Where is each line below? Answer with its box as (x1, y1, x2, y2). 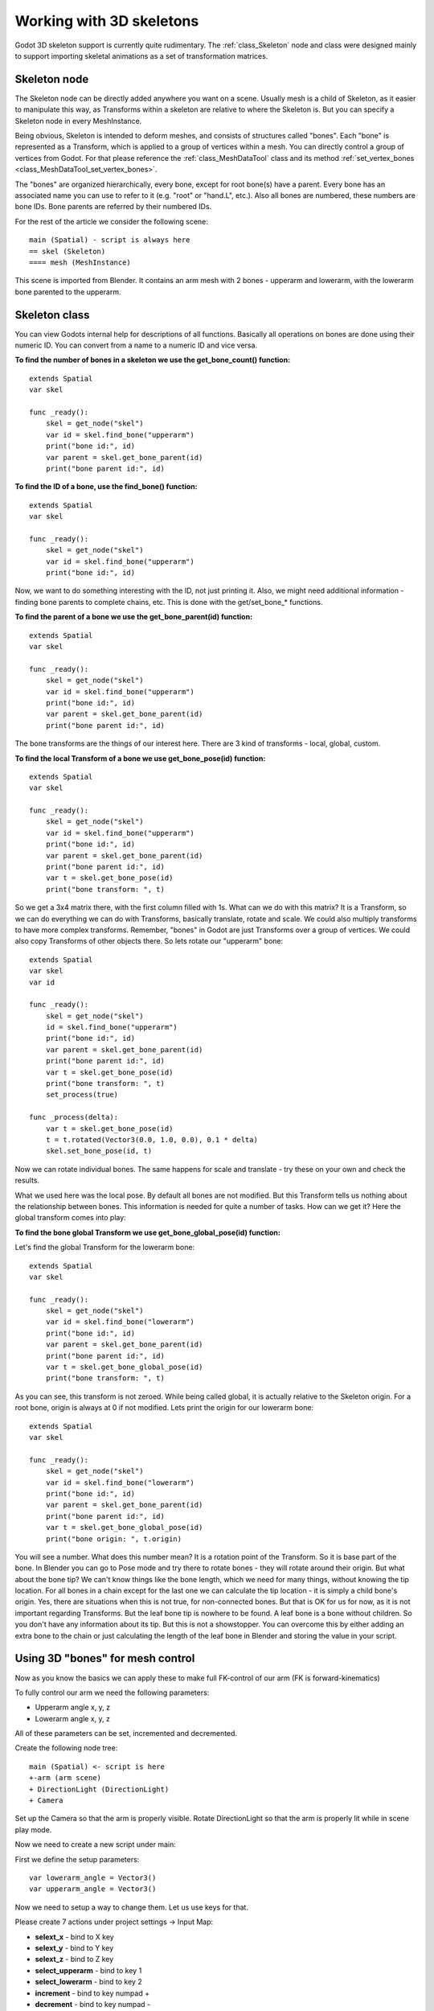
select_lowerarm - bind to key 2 (35, 1977, 142, 1987)
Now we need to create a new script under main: (14, 1840, 176, 1849)
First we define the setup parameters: (14, 1854, 140, 1864)
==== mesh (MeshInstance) (29, 257, 132, 267)
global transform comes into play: (14, 1213, 126, 1223)
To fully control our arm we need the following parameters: (14, 1688, 210, 1697)
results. (14, 1175, 40, 1186)
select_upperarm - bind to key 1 (35, 1965, 142, 1975)
